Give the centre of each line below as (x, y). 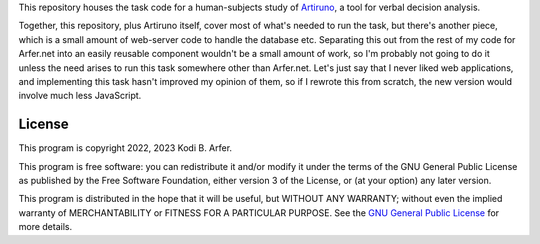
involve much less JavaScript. (80, 96)
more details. (45, 227)
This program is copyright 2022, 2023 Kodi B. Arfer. (125, 148)
